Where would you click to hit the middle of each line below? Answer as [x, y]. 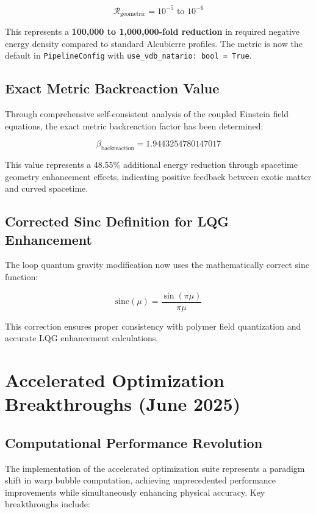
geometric [133, 14]
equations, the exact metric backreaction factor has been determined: [134, 125]
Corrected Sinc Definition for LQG [117, 221]
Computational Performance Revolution [134, 442]
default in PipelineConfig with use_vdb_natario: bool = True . [128, 55]
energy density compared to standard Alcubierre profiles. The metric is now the [154, 43]
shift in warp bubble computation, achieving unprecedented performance [141, 480]
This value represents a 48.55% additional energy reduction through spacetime [152, 164]
